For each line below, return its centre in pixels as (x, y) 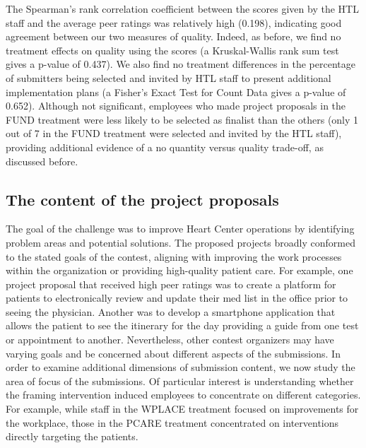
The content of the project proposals (142, 199)
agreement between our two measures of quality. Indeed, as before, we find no (173, 36)
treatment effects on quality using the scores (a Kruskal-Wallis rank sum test (172, 50)
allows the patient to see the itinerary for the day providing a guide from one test (182, 325)
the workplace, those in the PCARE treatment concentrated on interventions (172, 422)
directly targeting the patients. (72, 436)
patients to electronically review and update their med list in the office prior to (177, 298)
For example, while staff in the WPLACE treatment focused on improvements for (182, 409)
